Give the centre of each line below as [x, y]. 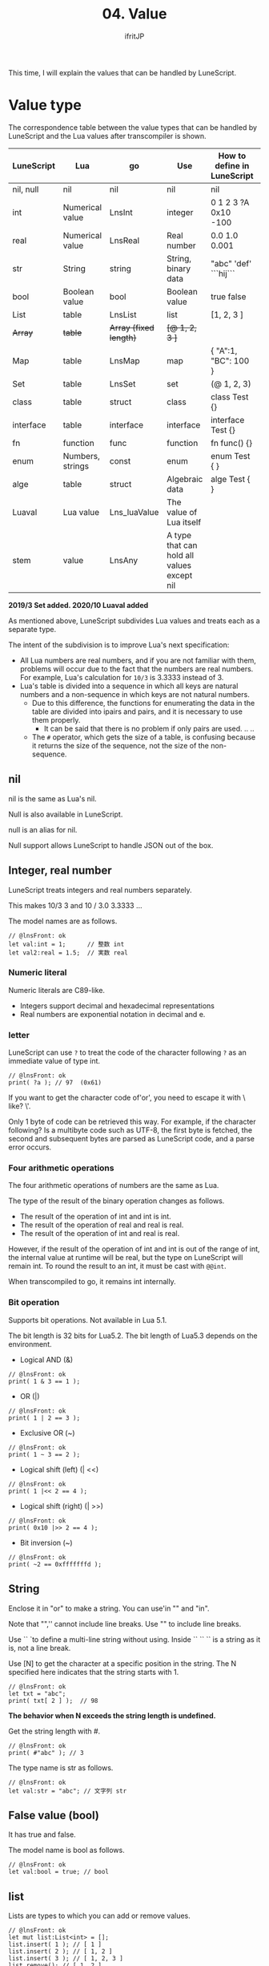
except [180, 575]
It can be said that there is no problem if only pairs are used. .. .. [149, 728]
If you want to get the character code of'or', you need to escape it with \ [127, 1098]
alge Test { [231, 479]
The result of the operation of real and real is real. [102, 1225]
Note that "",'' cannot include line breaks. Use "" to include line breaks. [125, 1623]
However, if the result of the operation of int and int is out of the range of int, [134, 1249]
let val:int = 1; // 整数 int [66, 944]
